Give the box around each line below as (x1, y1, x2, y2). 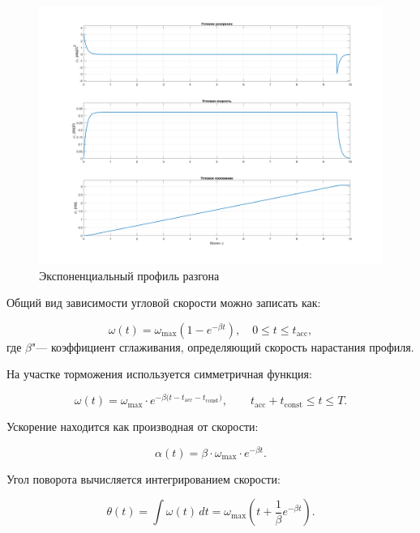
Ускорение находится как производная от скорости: (6, 418, 259, 435)
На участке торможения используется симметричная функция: (6, 365, 312, 382)
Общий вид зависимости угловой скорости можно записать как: (6, 294, 321, 311)
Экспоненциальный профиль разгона (39, 266, 220, 284)
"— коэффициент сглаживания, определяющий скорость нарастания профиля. (31, 338, 414, 355)
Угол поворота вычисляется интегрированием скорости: (6, 470, 281, 487)
